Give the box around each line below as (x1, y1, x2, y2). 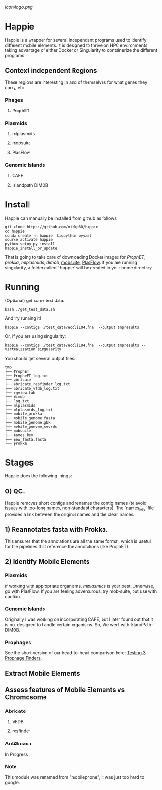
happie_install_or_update (5, 246, 57, 251)
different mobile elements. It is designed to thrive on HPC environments (5, 42, 147, 48)
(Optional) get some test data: (5, 298, 65, 303)
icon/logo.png (5, 4, 33, 10)
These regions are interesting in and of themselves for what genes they (5, 79, 147, 85)
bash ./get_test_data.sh (5, 307, 55, 312)
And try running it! (5, 315, 41, 321)
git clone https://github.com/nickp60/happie (5, 224, 98, 229)
